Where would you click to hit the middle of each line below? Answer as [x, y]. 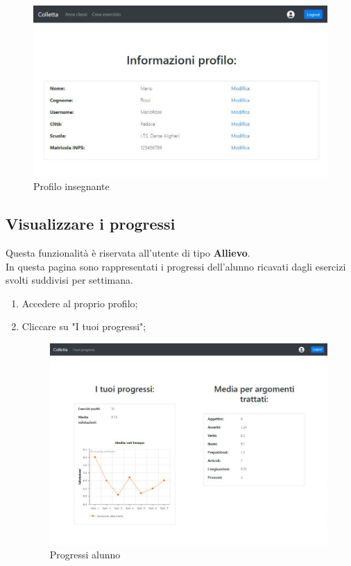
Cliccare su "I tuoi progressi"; [84, 326]
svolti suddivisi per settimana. [69, 280]
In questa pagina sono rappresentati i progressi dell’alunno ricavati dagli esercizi [176, 266]
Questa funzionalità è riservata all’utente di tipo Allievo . [128, 253]
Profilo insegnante [71, 186]
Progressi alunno [85, 555]
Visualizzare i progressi [91, 224]
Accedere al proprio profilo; [80, 303]
